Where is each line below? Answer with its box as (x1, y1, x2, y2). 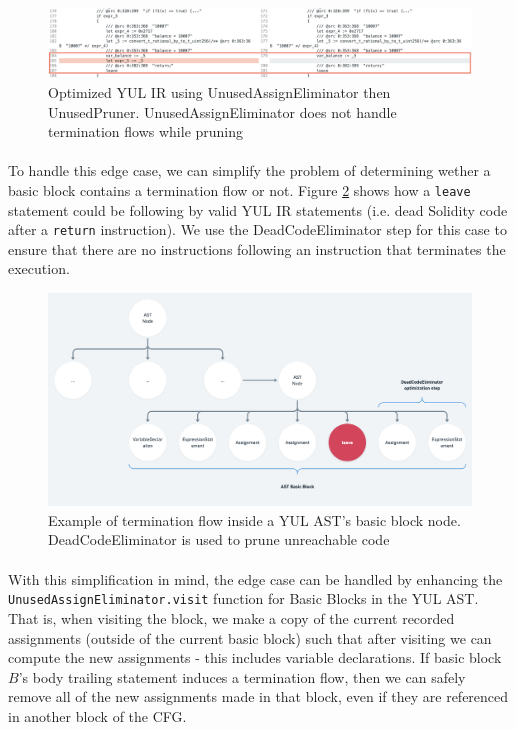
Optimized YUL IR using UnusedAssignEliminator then (48, 81, 391, 102)
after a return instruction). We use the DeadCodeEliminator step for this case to (8, 219, 507, 240)
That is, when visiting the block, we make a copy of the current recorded (8, 607, 455, 628)
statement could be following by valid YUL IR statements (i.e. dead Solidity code (8, 199, 508, 220)
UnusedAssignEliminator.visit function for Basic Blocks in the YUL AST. (8, 588, 479, 609)
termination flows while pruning (48, 121, 244, 142)
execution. (8, 258, 70, 279)
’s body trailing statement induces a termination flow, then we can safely (18, 666, 466, 687)
